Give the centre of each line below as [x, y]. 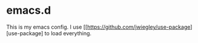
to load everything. [68, 33]
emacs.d [29, 10]
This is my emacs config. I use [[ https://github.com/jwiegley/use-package [98, 27]
